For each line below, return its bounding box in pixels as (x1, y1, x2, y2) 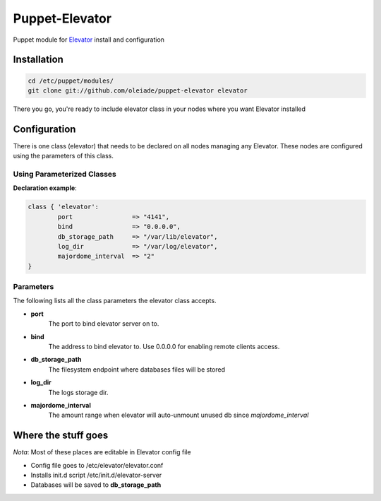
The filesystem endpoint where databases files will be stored (48, 365, 226, 374)
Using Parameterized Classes (13, 169, 116, 179)
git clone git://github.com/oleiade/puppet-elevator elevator (28, 86, 248, 95)
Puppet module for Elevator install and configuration (13, 35, 165, 44)
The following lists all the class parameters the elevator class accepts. (13, 297, 217, 305)
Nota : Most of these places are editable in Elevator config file (13, 448, 191, 456)
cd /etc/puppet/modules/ (28, 76, 114, 85)
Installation (13, 54, 64, 66)
